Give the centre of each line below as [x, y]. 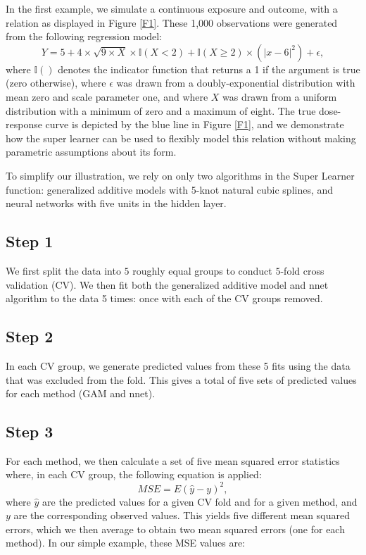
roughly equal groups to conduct [202, 270]
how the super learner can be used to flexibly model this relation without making [181, 138]
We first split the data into [63, 270]
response [24, 124]
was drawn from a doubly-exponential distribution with [236, 83]
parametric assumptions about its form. [91, 152]
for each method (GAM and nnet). [81, 393]
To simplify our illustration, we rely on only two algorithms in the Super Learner [180, 175]
